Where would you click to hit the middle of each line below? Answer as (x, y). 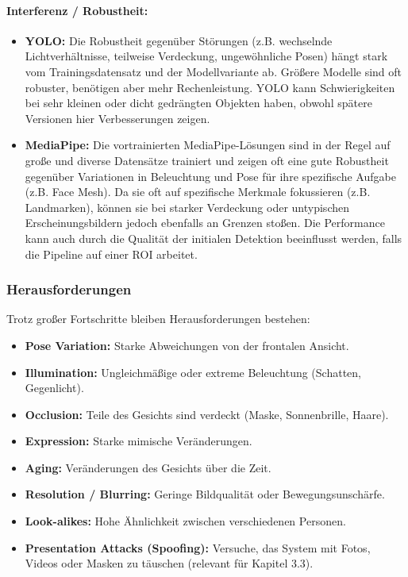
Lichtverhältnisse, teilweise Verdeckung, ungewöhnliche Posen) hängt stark (206, 56)
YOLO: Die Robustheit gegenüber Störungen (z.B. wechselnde (179, 40)
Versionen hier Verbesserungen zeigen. (117, 118)
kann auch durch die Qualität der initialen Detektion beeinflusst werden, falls (214, 238)
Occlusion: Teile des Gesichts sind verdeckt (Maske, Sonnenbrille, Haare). (207, 414)
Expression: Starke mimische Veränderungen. (139, 441)
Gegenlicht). (54, 388)
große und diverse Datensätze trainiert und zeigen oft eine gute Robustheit (207, 160)
